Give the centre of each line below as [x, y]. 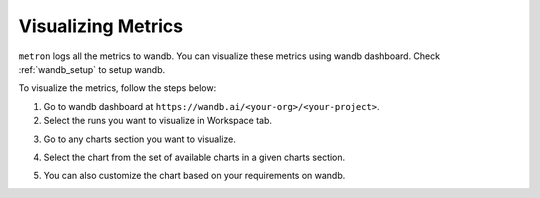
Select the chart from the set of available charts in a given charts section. [194, 157]
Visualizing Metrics [101, 26]
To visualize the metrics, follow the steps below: [117, 88]
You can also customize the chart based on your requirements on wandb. [194, 176]
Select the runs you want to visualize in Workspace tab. [158, 121]
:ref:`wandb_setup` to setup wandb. [91, 69]
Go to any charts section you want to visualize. [140, 139]
